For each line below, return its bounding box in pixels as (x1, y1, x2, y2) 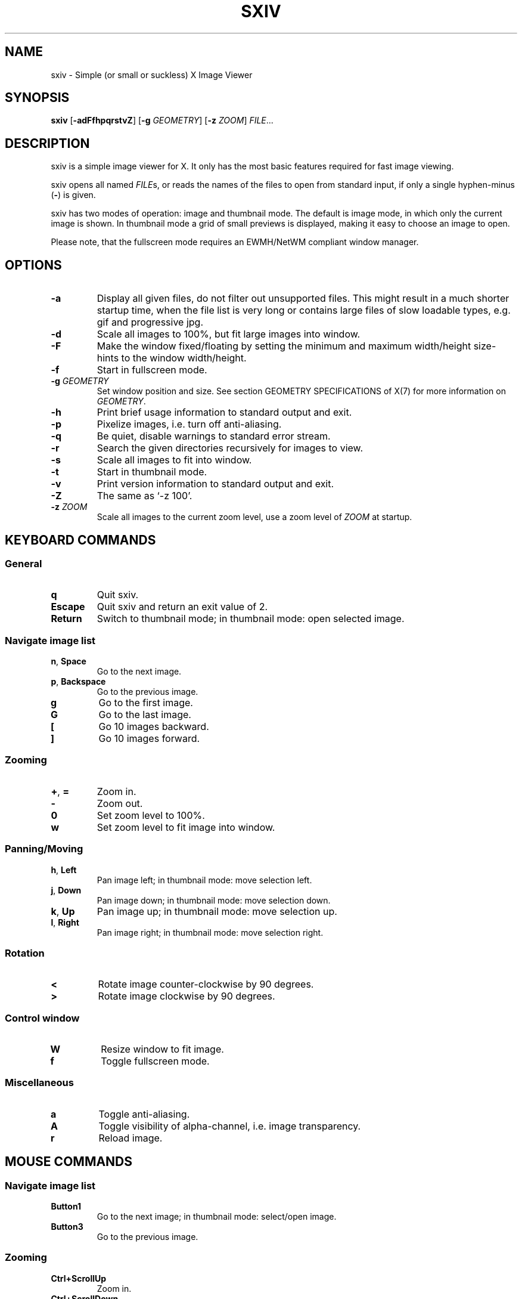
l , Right (51, 917, 79, 927)
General (5, 557, 42, 570)
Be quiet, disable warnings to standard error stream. (97, 430, 331, 443)
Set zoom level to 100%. (97, 809, 205, 821)
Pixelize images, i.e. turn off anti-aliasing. (97, 418, 282, 431)
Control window (5, 1012, 80, 1024)
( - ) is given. (51, 190, 96, 200)
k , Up (51, 905, 75, 917)
